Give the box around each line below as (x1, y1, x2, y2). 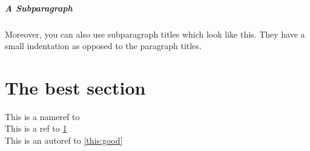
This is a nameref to (5, 110, 80, 122)
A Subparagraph (5, 1, 73, 14)
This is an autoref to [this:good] (5, 134, 123, 147)
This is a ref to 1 (5, 122, 67, 135)
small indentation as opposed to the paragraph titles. (5, 39, 202, 52)
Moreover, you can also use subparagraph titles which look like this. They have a (5, 27, 305, 40)
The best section (5, 75, 146, 99)
